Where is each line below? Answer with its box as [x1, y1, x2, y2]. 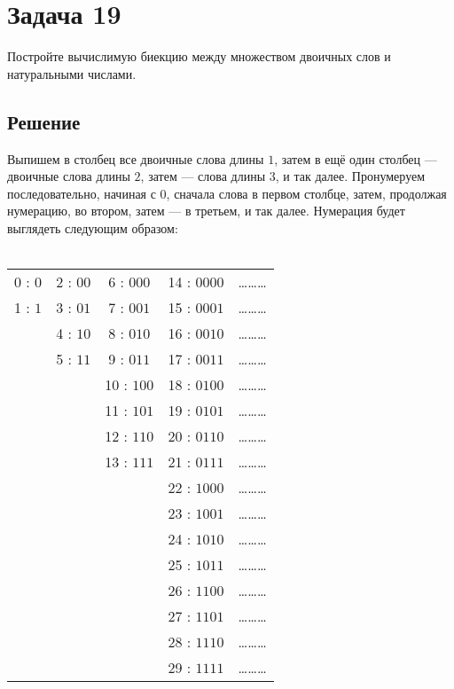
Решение [7, 107, 81, 135]
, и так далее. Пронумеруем [275, 167, 426, 185]
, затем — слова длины [140, 167, 266, 185]
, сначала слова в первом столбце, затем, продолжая [166, 184, 447, 202]
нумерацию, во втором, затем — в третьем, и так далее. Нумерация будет [7, 201, 405, 220]
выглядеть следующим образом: [7, 218, 178, 237]
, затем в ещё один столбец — [274, 149, 437, 168]
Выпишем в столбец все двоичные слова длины [7, 149, 264, 168]
